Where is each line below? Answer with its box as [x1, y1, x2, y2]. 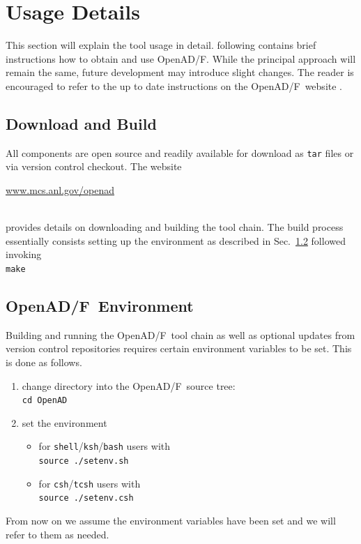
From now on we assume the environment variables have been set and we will [6, 513, 336, 528]
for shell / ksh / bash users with [38, 439, 171, 453]
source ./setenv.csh [38, 493, 134, 504]
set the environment [22, 415, 107, 430]
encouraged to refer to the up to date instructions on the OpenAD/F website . [6, 78, 343, 93]
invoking [6, 247, 42, 262]
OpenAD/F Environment [6, 294, 194, 316]
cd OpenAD [22, 395, 68, 406]
